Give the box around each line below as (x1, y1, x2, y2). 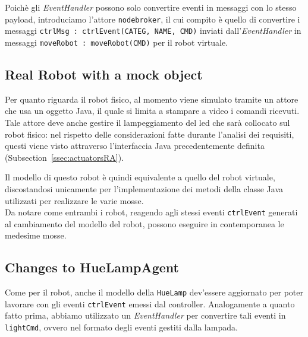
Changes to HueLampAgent (5, 258, 179, 276)
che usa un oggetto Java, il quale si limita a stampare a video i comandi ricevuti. (5, 104, 300, 117)
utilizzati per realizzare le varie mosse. (5, 194, 144, 206)
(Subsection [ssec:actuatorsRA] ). (5, 151, 124, 163)
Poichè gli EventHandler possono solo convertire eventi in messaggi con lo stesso (5, 1, 297, 13)
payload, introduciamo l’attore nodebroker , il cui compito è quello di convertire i (5, 12, 300, 25)
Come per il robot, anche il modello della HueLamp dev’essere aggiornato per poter (5, 286, 304, 298)
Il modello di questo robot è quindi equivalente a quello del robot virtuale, (5, 171, 275, 183)
